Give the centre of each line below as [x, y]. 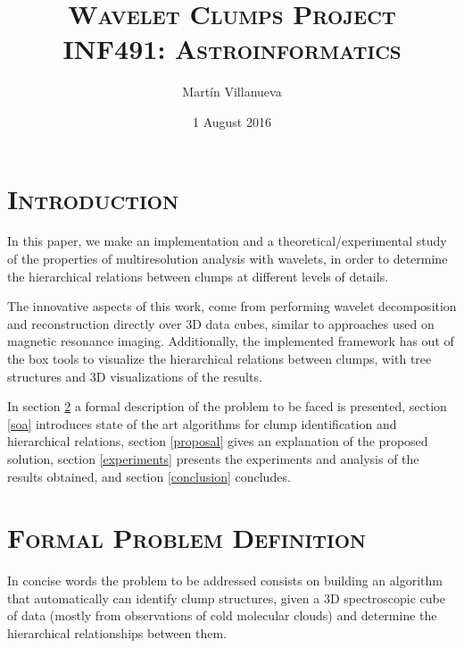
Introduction [93, 198]
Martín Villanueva [232, 92]
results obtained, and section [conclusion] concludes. [149, 476]
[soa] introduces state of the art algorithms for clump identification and [202, 423]
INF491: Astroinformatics [232, 49]
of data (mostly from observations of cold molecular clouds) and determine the [222, 615]
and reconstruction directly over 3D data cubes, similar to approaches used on [221, 323]
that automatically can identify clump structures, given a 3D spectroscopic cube [227, 598]
